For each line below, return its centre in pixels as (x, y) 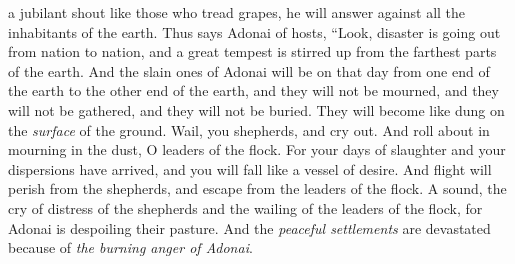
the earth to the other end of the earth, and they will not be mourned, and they (253, 90)
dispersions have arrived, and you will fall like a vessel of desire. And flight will (250, 168)
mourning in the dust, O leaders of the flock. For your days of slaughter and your (257, 149)
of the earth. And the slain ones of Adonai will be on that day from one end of (249, 70)
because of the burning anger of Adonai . (130, 247)
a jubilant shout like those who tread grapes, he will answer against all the (237, 12)
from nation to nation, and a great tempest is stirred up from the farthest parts (252, 51)
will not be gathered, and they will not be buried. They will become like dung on (256, 109)
